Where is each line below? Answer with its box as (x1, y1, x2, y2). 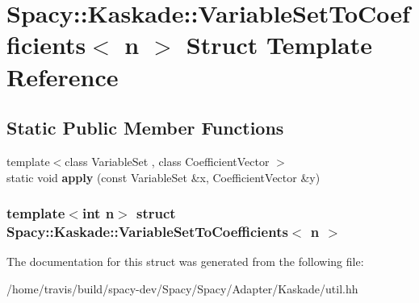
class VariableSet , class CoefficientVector (65, 152, 270, 169)
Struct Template (186, 28, 373, 61)
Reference (6, 60, 119, 93)
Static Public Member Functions (6, 115, 284, 140)
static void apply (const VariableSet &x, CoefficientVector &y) (6, 168, 321, 185)
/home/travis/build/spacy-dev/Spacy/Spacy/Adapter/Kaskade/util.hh (6, 280, 358, 297)
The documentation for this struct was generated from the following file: (6, 253, 364, 270)
